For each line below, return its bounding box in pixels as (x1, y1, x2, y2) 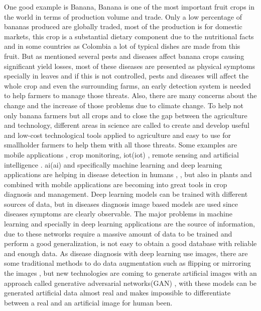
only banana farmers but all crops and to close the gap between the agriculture (4, 110, 247, 120)
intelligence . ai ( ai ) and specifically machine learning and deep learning (4, 159, 222, 170)
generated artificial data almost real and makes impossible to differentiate (4, 287, 231, 298)
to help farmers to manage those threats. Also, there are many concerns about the (4, 90, 257, 101)
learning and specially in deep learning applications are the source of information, (4, 218, 255, 229)
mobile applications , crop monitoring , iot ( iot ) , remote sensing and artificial (4, 149, 239, 160)
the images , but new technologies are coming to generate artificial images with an (4, 268, 257, 278)
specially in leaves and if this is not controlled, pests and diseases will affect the (4, 70, 249, 81)
